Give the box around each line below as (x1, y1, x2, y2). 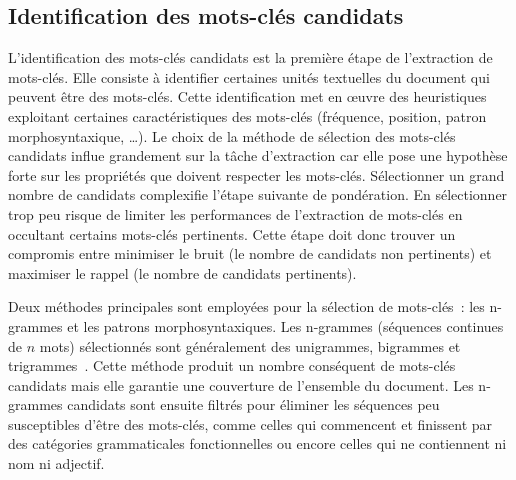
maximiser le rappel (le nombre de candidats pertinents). (8, 262, 357, 283)
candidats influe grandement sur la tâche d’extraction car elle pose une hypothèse (8, 145, 508, 166)
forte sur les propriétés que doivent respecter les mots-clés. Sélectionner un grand (8, 164, 505, 185)
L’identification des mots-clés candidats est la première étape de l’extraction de (8, 47, 493, 68)
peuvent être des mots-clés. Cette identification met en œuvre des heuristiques (8, 86, 487, 107)
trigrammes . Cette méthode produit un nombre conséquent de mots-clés (8, 355, 456, 376)
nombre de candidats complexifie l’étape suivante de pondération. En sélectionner (8, 184, 508, 205)
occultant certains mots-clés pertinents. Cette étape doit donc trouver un (8, 223, 456, 244)
